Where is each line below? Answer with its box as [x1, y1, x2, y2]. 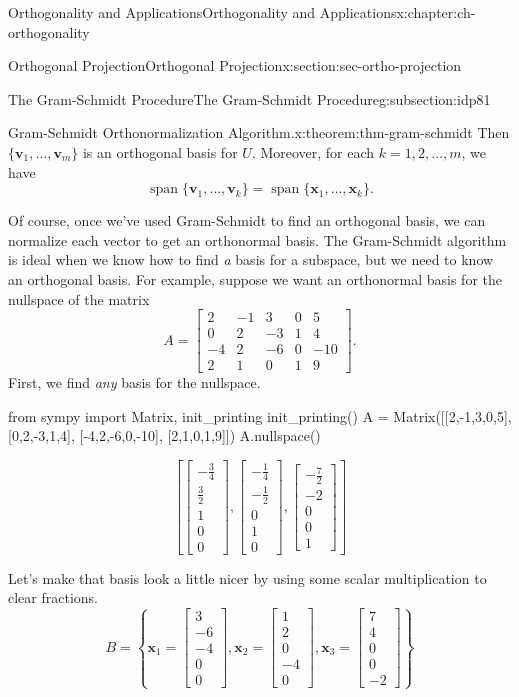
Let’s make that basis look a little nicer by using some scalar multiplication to [8, 567, 487, 588]
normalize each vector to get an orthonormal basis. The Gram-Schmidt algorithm [8, 229, 507, 250]
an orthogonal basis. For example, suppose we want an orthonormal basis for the [8, 268, 502, 289]
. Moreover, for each [251, 141, 375, 162]
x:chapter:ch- [396, 2, 476, 22]
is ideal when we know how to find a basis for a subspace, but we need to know [8, 249, 494, 270]
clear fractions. [8, 587, 98, 608]
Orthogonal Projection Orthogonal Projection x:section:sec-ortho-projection [8, 55, 462, 76]
